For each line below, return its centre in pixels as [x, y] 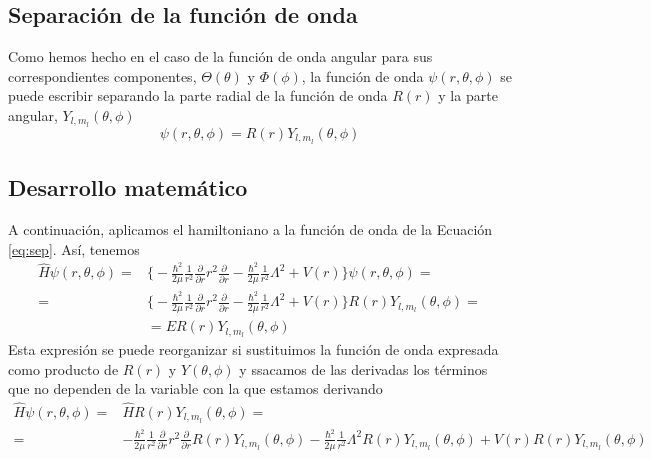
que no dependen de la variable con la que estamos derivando [195, 388]
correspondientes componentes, [102, 75]
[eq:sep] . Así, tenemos [74, 248]
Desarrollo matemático [128, 187]
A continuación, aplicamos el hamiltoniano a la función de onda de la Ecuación [250, 228]
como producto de [63, 368]
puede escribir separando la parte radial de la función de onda [198, 95]
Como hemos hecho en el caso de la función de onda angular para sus [220, 56]
